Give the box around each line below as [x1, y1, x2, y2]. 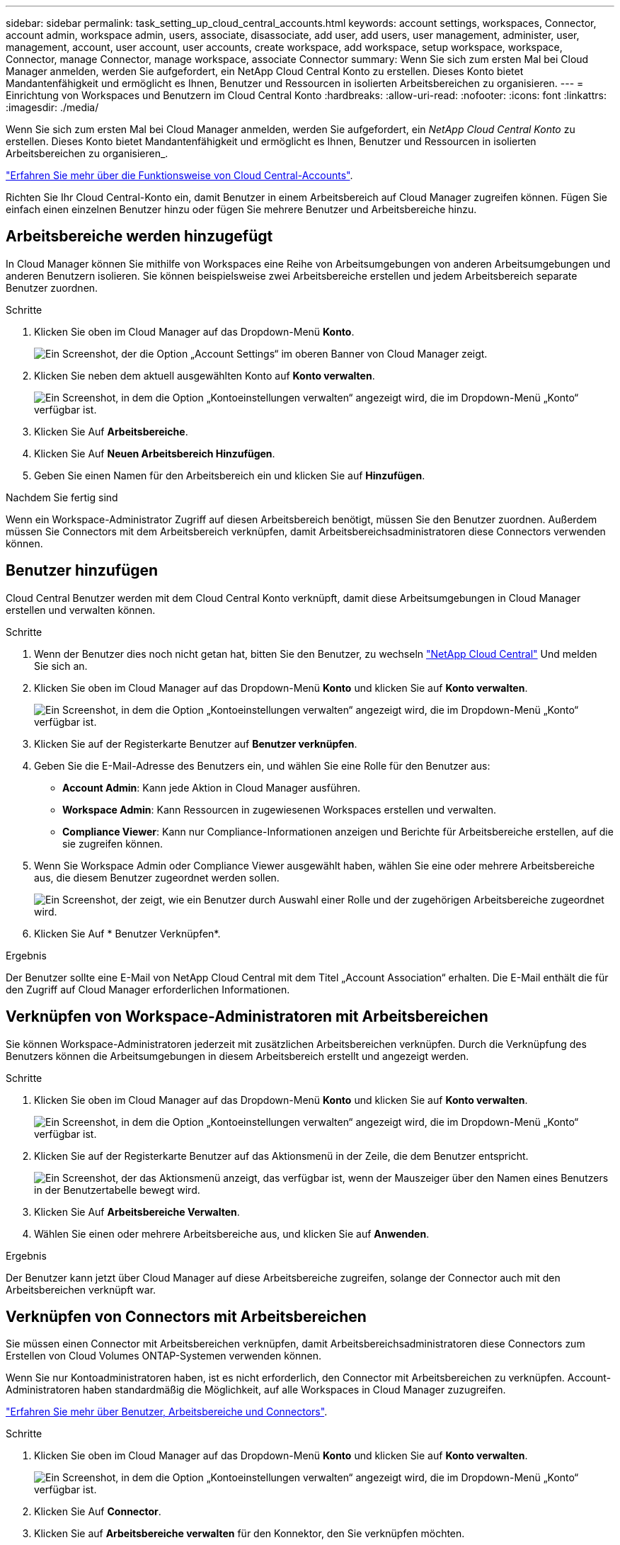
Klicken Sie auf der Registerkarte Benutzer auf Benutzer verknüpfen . [34, 737, 357, 750]
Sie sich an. [34, 659, 88, 672]
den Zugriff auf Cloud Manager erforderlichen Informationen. [6, 983, 290, 996]
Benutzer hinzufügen [6, 561, 159, 580]
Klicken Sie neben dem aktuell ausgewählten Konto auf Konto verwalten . [34, 369, 375, 382]
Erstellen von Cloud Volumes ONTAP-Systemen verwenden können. [6, 1350, 322, 1362]
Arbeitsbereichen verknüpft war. [6, 1283, 156, 1296]
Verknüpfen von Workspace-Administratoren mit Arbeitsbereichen [6, 1008, 488, 1026]
